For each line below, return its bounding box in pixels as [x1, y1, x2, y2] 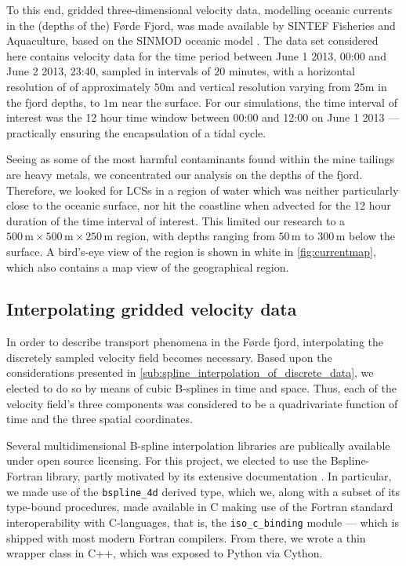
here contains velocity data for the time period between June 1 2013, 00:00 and [6, 47, 386, 64]
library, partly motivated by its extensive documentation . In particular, [45, 468, 392, 484]
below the [348, 228, 396, 244]
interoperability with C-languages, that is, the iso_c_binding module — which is [6, 513, 399, 530]
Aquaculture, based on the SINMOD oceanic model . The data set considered [6, 32, 379, 49]
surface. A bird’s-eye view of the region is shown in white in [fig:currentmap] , [6, 243, 376, 259]
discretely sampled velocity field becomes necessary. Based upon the [6, 349, 332, 365]
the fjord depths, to [6, 93, 100, 110]
